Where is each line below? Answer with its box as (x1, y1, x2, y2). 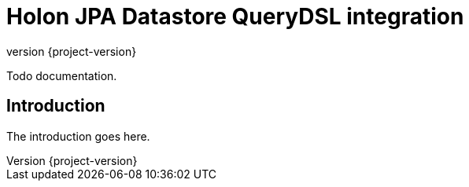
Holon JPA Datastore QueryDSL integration (6, 3, 464, 30)
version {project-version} (6, 44, 137, 58)
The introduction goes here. (6, 129, 150, 143)
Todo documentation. (6, 68, 117, 82)
